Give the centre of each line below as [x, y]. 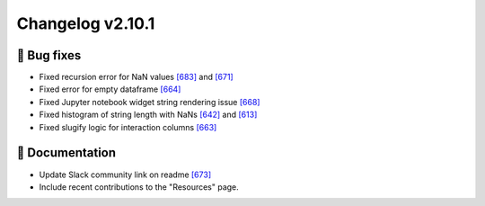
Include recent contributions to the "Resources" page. [139, 187]
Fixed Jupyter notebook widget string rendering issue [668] [150, 102]
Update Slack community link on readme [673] [125, 175]
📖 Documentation [66, 153]
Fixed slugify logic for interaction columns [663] [128, 127]
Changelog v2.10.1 [86, 23]
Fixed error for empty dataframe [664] [110, 89]
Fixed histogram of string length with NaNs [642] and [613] [148, 115]
